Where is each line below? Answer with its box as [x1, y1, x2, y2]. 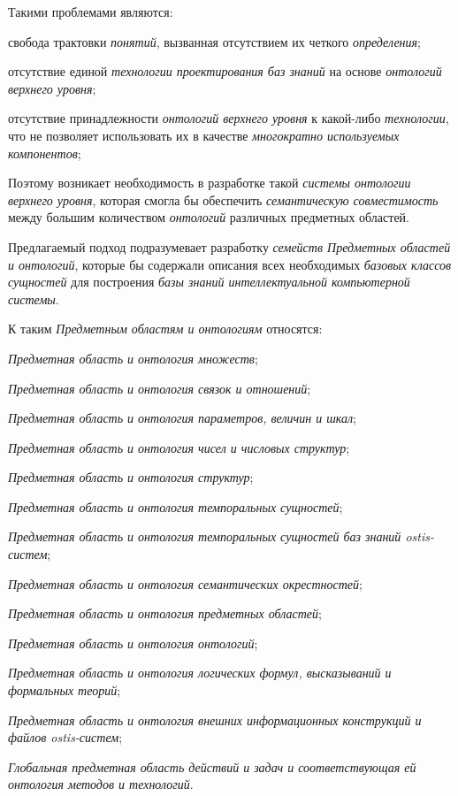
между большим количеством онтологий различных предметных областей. [8, 208, 409, 226]
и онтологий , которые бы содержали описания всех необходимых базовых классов [8, 255, 452, 273]
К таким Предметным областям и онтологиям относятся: [8, 319, 323, 338]
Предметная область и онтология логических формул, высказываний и [8, 663, 392, 682]
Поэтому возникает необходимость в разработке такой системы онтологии [8, 173, 411, 192]
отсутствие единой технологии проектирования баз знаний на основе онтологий [8, 62, 442, 80]
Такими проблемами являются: [8, 3, 173, 20]
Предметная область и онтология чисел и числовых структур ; [8, 438, 350, 456]
